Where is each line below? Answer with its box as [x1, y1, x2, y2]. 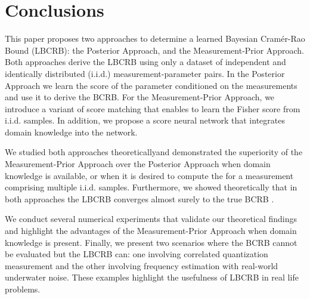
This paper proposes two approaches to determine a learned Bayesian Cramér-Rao [5, 32, 305, 45]
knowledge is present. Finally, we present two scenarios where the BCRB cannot [5, 236, 297, 248]
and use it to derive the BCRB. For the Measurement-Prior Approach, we [5, 91, 275, 103]
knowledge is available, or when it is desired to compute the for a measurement [5, 169, 294, 181]
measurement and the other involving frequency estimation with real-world [5, 259, 278, 272]
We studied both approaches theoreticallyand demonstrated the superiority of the [5, 146, 303, 158]
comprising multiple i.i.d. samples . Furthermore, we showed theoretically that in [5, 181, 297, 193]
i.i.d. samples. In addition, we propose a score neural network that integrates [5, 114, 285, 127]
